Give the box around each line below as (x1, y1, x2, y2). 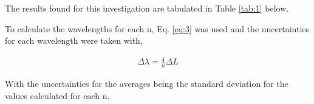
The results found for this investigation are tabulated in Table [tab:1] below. (5, 2, 289, 14)
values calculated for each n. (5, 89, 110, 102)
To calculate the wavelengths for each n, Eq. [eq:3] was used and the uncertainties (5, 22, 310, 35)
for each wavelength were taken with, (5, 34, 143, 47)
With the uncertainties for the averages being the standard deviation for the (5, 77, 288, 90)
